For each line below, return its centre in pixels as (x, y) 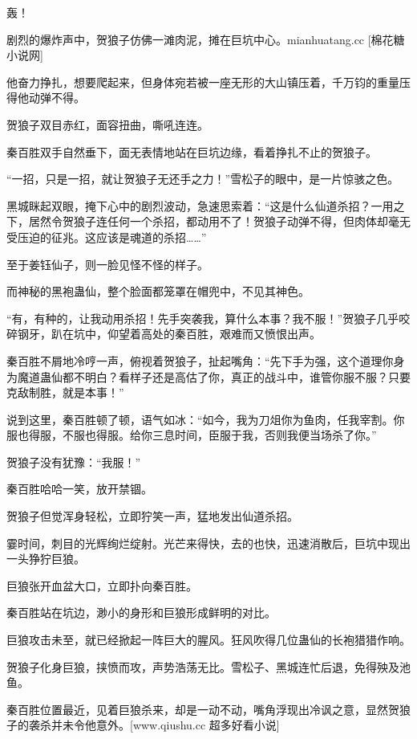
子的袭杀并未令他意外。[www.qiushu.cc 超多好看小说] (143, 725)
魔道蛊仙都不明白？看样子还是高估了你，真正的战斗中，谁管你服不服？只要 (214, 376)
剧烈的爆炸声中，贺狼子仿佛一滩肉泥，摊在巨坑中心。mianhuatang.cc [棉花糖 (206, 39)
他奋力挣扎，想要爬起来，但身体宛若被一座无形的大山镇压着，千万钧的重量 (203, 82)
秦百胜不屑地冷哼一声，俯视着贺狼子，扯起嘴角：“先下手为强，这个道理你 (200, 360)
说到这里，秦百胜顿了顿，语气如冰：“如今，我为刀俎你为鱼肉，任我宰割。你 (206, 419)
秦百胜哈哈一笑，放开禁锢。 (79, 489)
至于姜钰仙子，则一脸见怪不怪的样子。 (107, 264)
